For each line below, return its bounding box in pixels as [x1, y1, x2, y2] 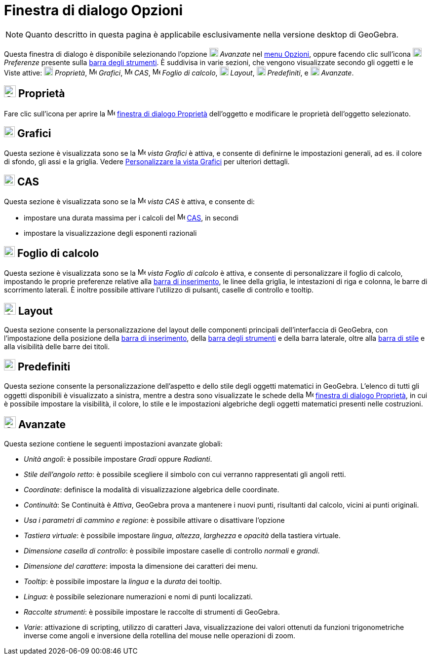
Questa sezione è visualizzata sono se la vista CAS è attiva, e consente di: [4, 197, 255, 206]
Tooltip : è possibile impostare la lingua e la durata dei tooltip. [24, 577, 222, 586]
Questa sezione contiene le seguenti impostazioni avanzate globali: [4, 439, 223, 448]
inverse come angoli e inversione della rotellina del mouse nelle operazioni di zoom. [24, 631, 295, 640]
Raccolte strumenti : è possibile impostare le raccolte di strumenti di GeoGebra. [24, 607, 280, 616]
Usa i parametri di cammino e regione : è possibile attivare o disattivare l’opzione [24, 515, 285, 524]
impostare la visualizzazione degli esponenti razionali [24, 229, 197, 238]
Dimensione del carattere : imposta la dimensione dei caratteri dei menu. [24, 561, 258, 570]
